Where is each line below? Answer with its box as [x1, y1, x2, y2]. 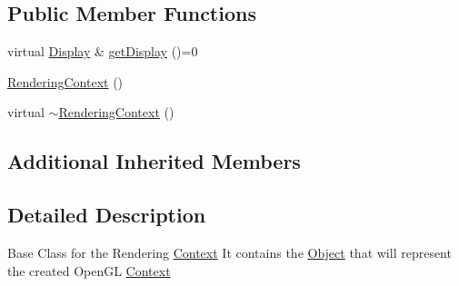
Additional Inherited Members [7, 147, 301, 175]
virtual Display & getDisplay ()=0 [7, 42, 198, 61]
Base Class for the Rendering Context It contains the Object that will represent [7, 242, 452, 261]
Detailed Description [7, 201, 206, 229]
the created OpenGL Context [7, 261, 171, 280]
